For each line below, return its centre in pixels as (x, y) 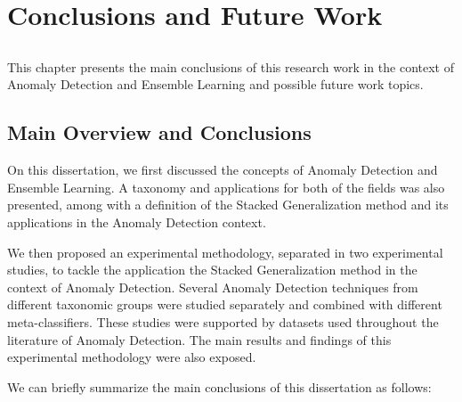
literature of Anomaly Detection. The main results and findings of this (199, 339)
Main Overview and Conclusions (159, 132)
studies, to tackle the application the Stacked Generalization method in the (212, 270)
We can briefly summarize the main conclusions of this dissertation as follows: (219, 386)
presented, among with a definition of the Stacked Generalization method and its (228, 205)
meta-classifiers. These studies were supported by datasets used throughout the (223, 321)
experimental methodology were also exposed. (132, 357)
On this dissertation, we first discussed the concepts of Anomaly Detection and (223, 170)
